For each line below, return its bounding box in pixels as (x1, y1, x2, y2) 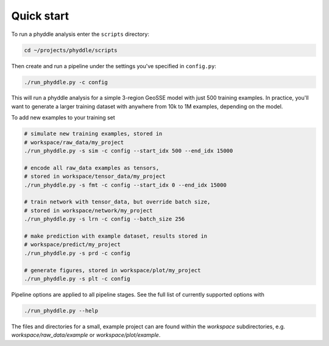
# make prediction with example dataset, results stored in (24, 232, 208, 239)
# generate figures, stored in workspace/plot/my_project (24, 267, 201, 274)
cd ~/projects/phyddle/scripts (24, 46, 118, 54)
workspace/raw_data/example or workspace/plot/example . (11, 331, 161, 339)
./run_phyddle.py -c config (24, 79, 108, 85)
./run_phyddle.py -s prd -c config (24, 250, 130, 256)
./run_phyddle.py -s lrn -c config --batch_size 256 (24, 216, 185, 222)
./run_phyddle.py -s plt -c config (24, 275, 130, 282)
